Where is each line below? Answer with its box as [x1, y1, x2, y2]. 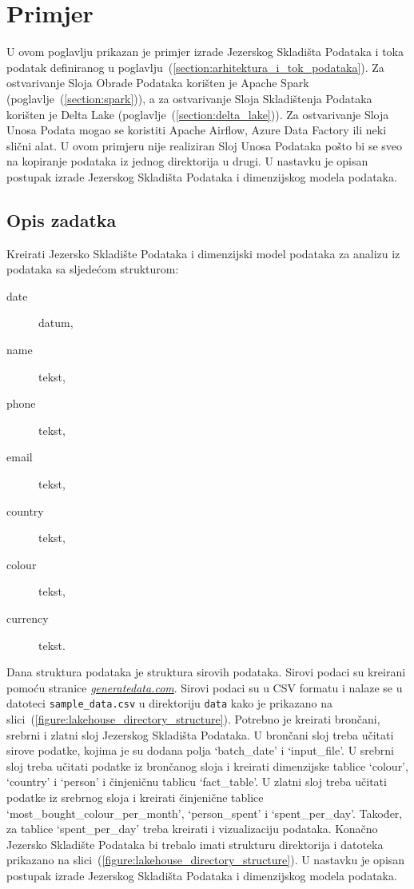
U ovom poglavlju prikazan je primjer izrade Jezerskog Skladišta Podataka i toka [6, 43, 404, 60]
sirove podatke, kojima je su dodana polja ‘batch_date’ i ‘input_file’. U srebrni [6, 742, 394, 759]
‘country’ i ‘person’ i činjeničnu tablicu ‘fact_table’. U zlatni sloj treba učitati [6, 773, 387, 790]
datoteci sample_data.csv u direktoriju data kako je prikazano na [6, 695, 333, 712]
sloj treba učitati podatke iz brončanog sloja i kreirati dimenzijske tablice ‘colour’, [6, 757, 408, 774]
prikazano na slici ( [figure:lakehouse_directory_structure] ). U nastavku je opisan [6, 851, 405, 868]
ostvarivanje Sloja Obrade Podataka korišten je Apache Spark [6, 74, 309, 91]
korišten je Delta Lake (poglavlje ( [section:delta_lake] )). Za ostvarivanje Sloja [6, 106, 389, 122]
